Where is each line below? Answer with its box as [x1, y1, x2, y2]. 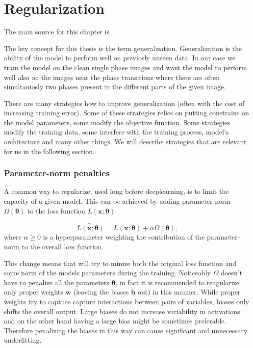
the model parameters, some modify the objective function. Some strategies [4, 117, 230, 127]
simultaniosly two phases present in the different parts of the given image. [4, 81, 226, 92]
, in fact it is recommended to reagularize [115, 277, 239, 287]
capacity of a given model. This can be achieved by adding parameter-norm [4, 196, 231, 206]
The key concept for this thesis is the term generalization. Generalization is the [4, 43, 242, 53]
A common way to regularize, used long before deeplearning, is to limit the [4, 186, 229, 196]
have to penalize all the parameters [4, 277, 109, 287]
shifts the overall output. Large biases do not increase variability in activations [4, 306, 240, 316]
